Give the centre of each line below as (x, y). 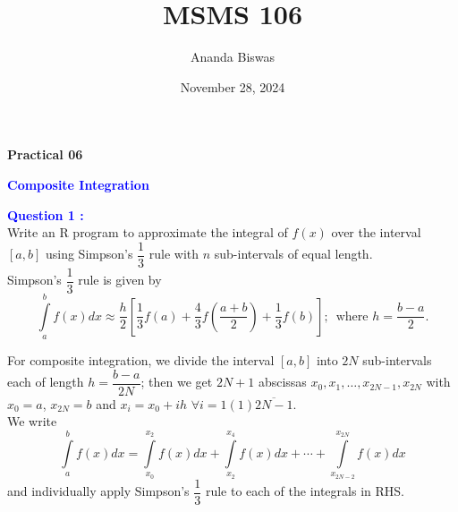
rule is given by (120, 280)
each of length (46, 382)
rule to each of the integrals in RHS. (305, 491)
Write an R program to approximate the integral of (148, 232)
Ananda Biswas (233, 57)
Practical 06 (45, 154)
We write (32, 421)
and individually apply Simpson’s (98, 491)
